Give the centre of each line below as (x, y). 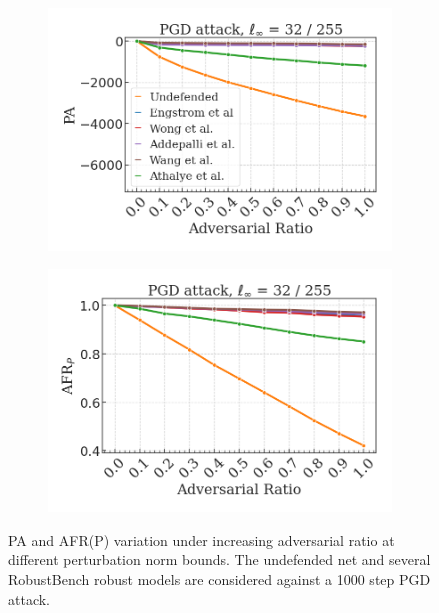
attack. (29, 598)
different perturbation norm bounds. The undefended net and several (219, 559)
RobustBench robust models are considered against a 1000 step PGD (219, 579)
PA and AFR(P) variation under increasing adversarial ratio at (201, 539)
